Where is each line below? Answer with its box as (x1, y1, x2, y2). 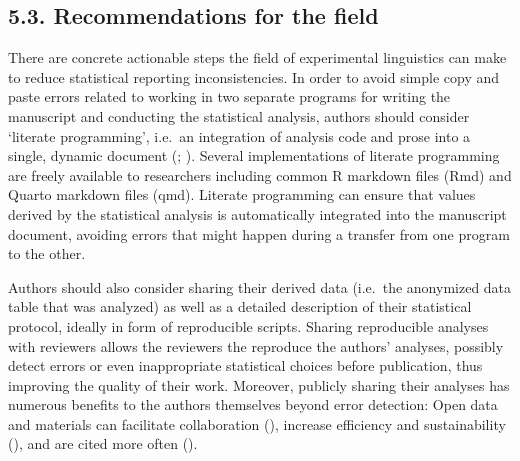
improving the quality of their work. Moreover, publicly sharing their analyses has (8, 374, 510, 395)
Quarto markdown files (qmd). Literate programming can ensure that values (8, 184, 476, 205)
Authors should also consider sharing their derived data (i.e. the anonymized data (8, 276, 512, 297)
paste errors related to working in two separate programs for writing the (8, 86, 451, 107)
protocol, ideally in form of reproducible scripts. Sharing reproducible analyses (8, 315, 489, 336)
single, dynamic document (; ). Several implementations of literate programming (8, 145, 500, 166)
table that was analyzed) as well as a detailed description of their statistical (8, 296, 472, 317)
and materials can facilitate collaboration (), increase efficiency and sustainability (8, 413, 506, 434)
